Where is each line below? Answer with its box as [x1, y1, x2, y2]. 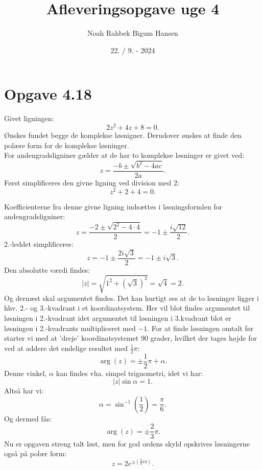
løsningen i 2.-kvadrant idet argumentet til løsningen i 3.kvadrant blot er [4, 313, 231, 323]
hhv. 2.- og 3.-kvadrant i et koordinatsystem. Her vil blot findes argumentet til [4, 302, 250, 313]
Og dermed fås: [4, 413, 52, 424]
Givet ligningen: [4, 113, 54, 124]
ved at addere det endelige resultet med [4, 342, 128, 353]
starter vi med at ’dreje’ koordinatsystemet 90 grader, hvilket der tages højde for [4, 333, 257, 343]
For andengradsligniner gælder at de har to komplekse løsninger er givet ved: [4, 150, 245, 160]
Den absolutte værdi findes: [4, 264, 90, 275]
